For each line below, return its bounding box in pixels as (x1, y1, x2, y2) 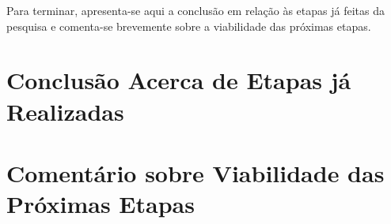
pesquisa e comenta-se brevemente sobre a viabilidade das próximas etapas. (6, 17, 371, 34)
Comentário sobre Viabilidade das (6, 156, 385, 189)
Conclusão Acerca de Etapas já (6, 64, 351, 96)
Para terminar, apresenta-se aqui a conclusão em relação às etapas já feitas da (6, 2, 385, 18)
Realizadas (6, 95, 124, 127)
